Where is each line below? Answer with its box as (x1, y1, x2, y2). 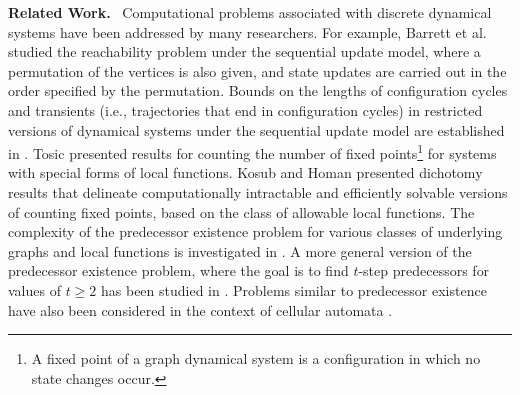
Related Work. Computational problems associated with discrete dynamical (8, 2, 492, 22)
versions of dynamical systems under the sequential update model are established (8, 119, 505, 140)
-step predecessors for (358, 260, 490, 281)
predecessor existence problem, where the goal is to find (8, 260, 349, 281)
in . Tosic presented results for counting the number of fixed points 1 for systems (8, 140, 497, 163)
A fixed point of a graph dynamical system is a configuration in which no (31, 348, 481, 369)
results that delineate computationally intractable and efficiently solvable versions (8, 182, 508, 202)
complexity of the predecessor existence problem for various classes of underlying (8, 221, 503, 242)
